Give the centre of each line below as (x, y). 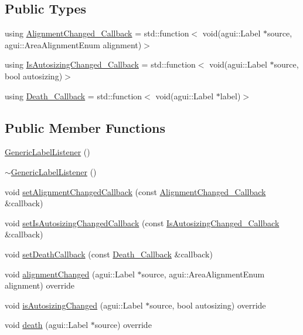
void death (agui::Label (47, 325)
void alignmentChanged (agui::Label (70, 274)
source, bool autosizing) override (208, 305)
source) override (123, 325)
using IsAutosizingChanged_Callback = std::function (100, 64)
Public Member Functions (85, 127)
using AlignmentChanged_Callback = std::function (97, 33)
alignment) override (40, 285)
